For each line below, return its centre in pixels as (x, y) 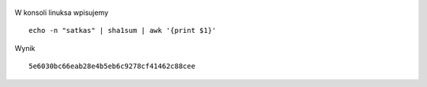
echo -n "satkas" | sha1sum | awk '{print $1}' (123, 31)
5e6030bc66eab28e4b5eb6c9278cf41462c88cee (112, 66)
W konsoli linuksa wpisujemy (62, 13)
